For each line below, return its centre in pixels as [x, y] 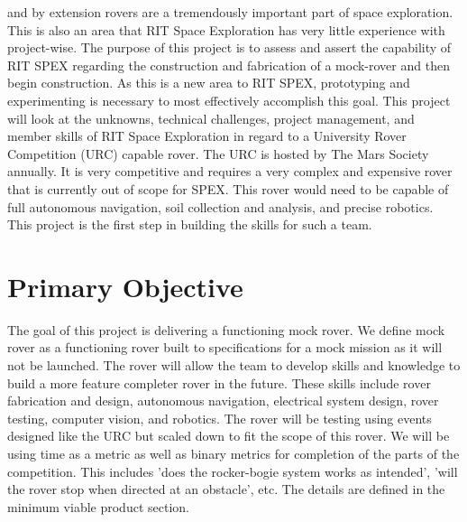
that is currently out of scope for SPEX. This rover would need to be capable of [228, 188]
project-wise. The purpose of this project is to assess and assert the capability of [229, 47]
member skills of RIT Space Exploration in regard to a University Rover [207, 136]
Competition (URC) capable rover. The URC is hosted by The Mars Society [218, 153]
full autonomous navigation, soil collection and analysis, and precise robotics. [220, 206]
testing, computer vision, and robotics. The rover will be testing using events [220, 418]
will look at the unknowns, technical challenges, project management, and [211, 118]
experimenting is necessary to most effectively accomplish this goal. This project [229, 100]
